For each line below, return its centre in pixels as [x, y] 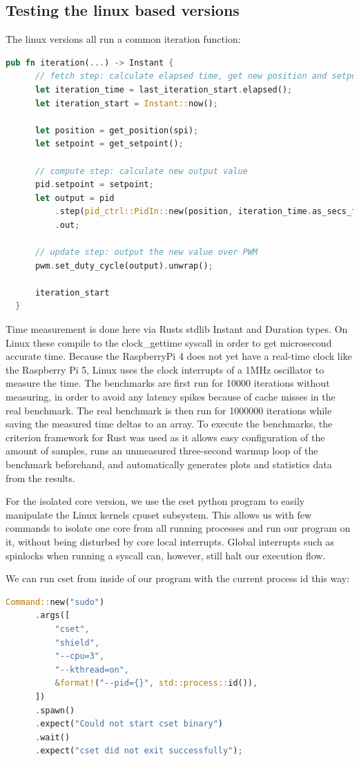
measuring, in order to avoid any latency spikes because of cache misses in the [171, 397]
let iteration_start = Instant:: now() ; [126, 103]
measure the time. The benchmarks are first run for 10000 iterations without [168, 383]
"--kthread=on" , [92, 670]
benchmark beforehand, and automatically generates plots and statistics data [169, 464]
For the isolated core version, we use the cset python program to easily [155, 501]
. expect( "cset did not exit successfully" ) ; [139, 751]
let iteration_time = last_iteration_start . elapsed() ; [164, 89]
